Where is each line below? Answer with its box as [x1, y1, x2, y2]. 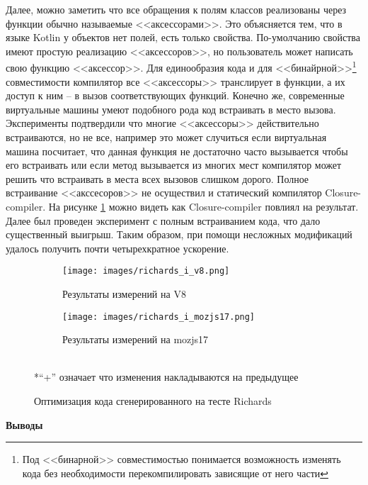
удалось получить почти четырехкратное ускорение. [6, 240, 229, 255]
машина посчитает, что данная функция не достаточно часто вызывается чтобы [6, 143, 348, 158]
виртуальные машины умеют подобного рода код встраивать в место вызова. [6, 101, 336, 116]
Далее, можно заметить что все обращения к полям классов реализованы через [6, 2, 347, 16]
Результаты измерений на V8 [62, 286, 186, 301]
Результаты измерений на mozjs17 [62, 332, 209, 347]
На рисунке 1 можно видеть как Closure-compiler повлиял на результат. [48, 199, 359, 213]
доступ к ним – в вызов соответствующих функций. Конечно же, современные [6, 88, 345, 103]
